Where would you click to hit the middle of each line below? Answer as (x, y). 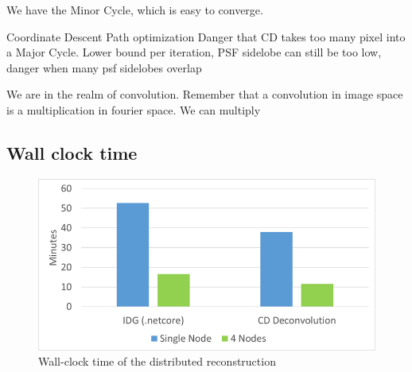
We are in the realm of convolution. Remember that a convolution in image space (205, 94)
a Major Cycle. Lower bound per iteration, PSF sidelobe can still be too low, (194, 52)
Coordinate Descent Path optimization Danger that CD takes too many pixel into (206, 36)
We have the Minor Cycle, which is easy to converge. (135, 10)
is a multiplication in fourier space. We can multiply (134, 109)
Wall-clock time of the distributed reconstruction (157, 361)
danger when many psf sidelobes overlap (104, 67)
